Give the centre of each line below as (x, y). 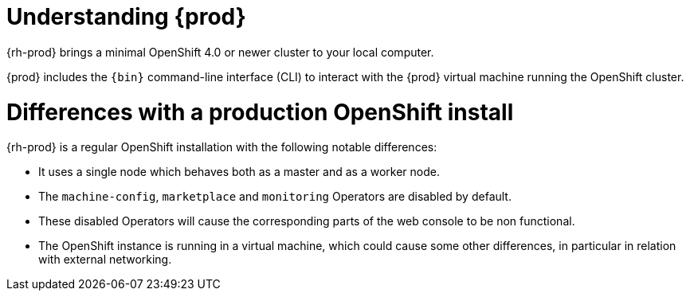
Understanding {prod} (126, 17)
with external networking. (105, 260)
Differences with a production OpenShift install (260, 112)
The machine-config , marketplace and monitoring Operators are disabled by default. (275, 197)
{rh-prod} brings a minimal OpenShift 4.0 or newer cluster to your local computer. (220, 52)
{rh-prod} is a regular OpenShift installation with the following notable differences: (222, 147)
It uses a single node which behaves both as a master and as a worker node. (239, 172)
